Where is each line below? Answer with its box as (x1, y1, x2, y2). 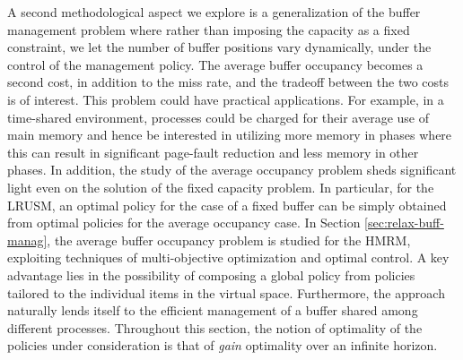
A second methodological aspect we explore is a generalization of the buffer (7, 3, 421, 21)
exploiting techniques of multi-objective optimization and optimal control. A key (7, 248, 450, 267)
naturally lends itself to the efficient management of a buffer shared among (7, 301, 418, 320)
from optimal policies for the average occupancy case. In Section (7, 213, 361, 232)
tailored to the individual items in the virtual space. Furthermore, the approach (7, 283, 445, 302)
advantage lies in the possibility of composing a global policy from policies (7, 265, 415, 284)
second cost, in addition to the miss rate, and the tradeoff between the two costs (7, 73, 450, 91)
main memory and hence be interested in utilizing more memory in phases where (7, 125, 452, 144)
